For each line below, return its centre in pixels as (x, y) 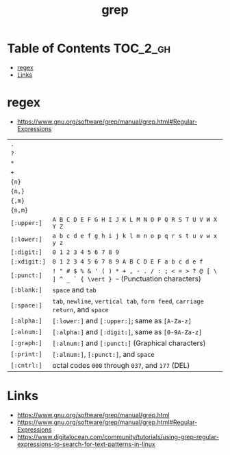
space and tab (75, 290)
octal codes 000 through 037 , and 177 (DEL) (121, 365)
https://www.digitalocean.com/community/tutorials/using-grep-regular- (118, 436)
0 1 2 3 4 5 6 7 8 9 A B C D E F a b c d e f (128, 261)
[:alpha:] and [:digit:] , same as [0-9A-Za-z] (127, 331)
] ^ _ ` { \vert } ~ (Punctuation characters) (127, 279)
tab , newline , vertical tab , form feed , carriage (128, 301)
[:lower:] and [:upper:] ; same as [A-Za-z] (122, 320)
